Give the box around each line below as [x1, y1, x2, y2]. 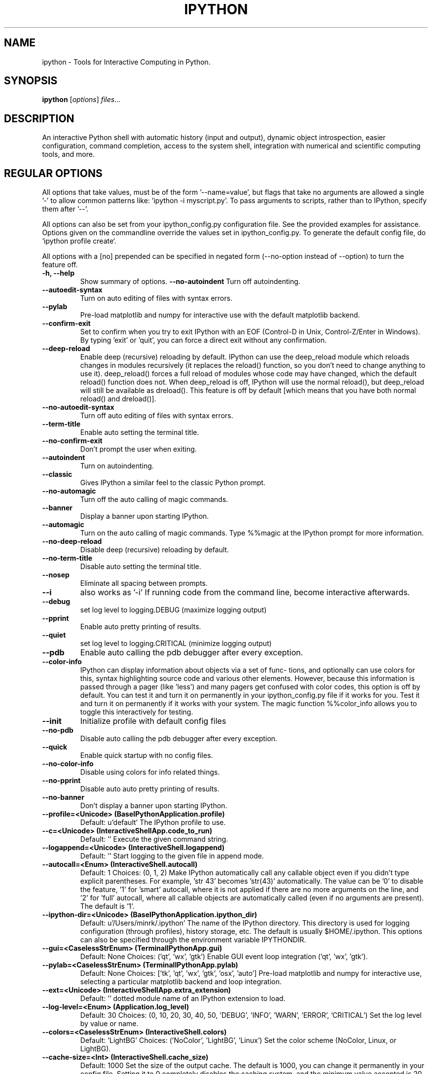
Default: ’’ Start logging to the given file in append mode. [80, 852, 264, 860]
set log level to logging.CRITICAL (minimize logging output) [80, 639, 272, 648]
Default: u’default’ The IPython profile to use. [80, 818, 226, 827]
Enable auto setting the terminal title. [80, 428, 199, 437]
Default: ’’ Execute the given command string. [80, 835, 228, 844]
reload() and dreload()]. [80, 394, 156, 403]
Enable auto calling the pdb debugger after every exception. [80, 647, 303, 658]
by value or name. [80, 1019, 139, 1028]
